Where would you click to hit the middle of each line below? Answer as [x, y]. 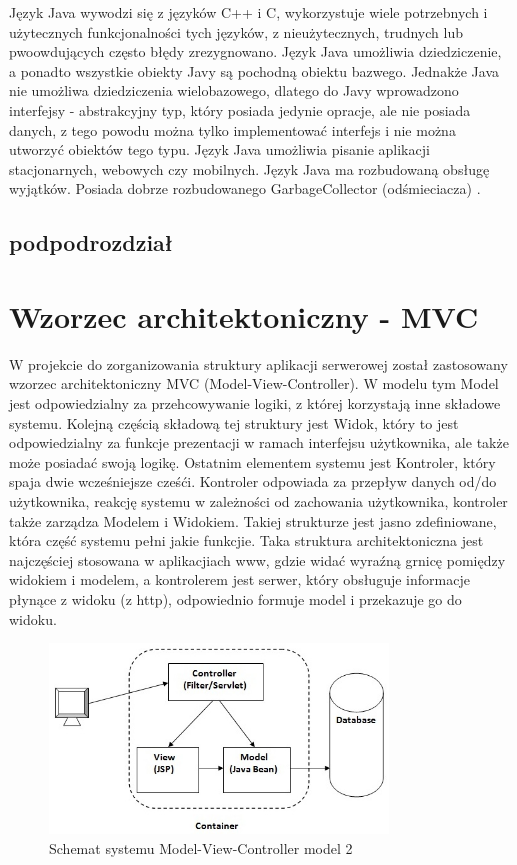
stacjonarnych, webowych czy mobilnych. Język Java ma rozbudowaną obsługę [249, 168]
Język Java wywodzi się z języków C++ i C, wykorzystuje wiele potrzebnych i [248, 12]
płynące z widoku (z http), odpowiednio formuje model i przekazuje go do [235, 598]
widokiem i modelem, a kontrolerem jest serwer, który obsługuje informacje [239, 579]
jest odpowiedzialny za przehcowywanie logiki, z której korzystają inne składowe [255, 403]
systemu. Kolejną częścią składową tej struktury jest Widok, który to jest [234, 422]
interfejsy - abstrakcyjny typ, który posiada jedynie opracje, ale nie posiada [240, 109]
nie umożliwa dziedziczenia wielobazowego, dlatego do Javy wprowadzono [234, 90]
